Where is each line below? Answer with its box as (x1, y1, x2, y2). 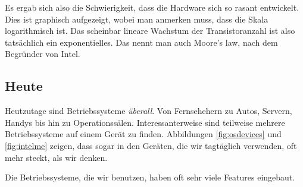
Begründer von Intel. (5, 47, 80, 60)
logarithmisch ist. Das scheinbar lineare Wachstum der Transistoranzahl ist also (5, 24, 295, 37)
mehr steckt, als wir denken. (5, 151, 108, 163)
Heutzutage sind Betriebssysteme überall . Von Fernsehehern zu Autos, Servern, (5, 104, 292, 117)
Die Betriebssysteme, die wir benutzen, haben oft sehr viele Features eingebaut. (5, 171, 295, 183)
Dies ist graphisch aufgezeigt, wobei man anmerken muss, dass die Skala (5, 12, 268, 25)
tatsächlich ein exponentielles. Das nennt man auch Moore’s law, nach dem (5, 36, 278, 48)
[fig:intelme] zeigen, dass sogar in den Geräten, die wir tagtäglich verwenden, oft (5, 139, 297, 151)
